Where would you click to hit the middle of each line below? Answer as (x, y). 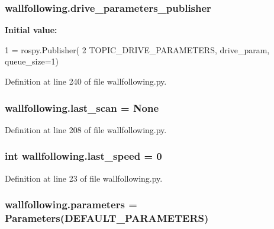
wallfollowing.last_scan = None (82, 107)
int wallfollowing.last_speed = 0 (83, 156)
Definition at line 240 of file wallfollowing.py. (86, 81)
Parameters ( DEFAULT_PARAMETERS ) (107, 218)
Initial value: (31, 30)
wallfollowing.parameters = (71, 204)
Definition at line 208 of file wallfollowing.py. (86, 129)
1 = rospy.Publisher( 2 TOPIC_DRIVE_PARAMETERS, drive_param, (137, 49)
